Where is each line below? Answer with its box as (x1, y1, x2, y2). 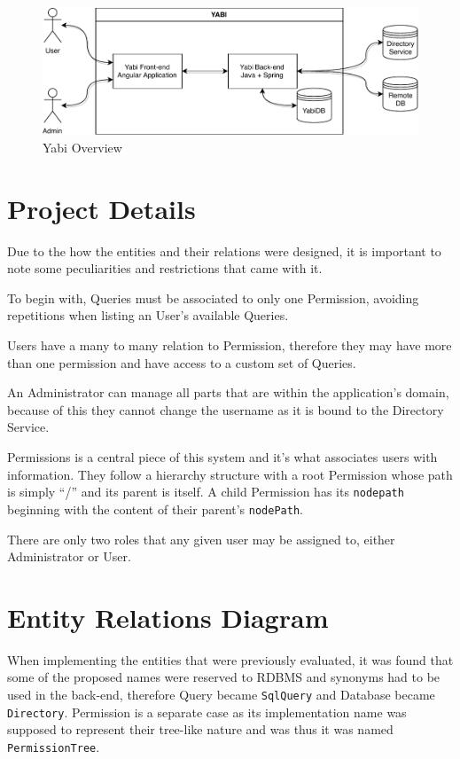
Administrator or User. (7, 547, 131, 566)
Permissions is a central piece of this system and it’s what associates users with (7, 448, 438, 466)
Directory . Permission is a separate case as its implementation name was (7, 702, 407, 721)
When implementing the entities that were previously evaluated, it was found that (7, 650, 454, 669)
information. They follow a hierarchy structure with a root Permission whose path (7, 465, 453, 483)
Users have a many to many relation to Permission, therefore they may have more (7, 336, 452, 355)
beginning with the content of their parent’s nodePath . (7, 499, 303, 518)
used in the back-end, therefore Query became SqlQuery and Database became (7, 685, 435, 703)
